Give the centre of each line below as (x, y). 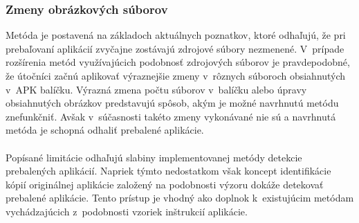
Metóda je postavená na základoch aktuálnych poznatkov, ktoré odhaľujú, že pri (176, 35)
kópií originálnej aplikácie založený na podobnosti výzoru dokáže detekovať (165, 184)
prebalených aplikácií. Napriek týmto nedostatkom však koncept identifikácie (168, 171)
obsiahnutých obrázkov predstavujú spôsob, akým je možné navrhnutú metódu (172, 103)
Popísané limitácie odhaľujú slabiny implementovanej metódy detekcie (154, 157)
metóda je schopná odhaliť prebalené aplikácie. (105, 130)
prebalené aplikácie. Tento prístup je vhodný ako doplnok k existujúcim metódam (180, 198)
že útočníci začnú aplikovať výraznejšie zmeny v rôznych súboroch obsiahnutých (176, 75)
